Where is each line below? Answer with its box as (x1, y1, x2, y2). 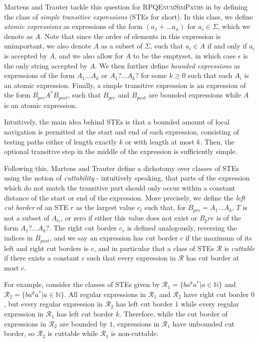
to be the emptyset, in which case (133, 50, 236, 60)
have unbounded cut (172, 318, 235, 328)
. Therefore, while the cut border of (119, 308, 228, 319)
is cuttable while (47, 328, 98, 338)
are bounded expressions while (148, 89, 242, 100)
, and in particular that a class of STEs (94, 242, 214, 253)
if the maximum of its (185, 232, 252, 243)
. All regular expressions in (64, 288, 146, 299)
